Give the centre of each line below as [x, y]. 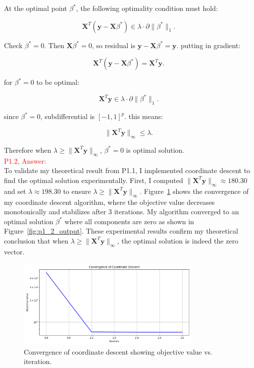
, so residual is [114, 45]
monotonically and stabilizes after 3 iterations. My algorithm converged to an [122, 212]
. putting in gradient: [208, 45]
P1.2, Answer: [25, 160]
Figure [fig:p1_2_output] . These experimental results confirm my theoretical [121, 231]
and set [15, 191]
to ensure [77, 191]
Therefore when [28, 150]
